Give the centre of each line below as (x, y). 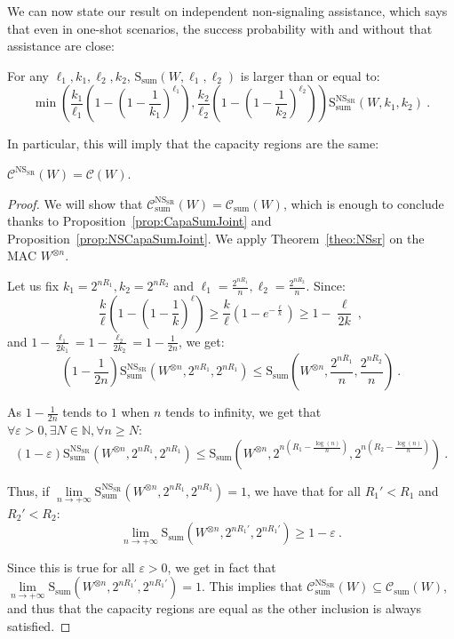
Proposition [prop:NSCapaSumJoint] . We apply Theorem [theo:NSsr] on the (216, 238)
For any (28, 75)
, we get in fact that (222, 567)
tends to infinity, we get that (243, 412)
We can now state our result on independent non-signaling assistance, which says (227, 11)
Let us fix (33, 286)
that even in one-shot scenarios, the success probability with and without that (220, 28)
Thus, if (28, 490)
